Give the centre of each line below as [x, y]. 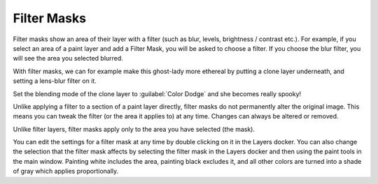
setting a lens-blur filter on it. [55, 81]
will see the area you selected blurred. [68, 59]
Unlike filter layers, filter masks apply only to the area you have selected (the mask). [134, 129]
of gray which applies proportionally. [66, 171]
